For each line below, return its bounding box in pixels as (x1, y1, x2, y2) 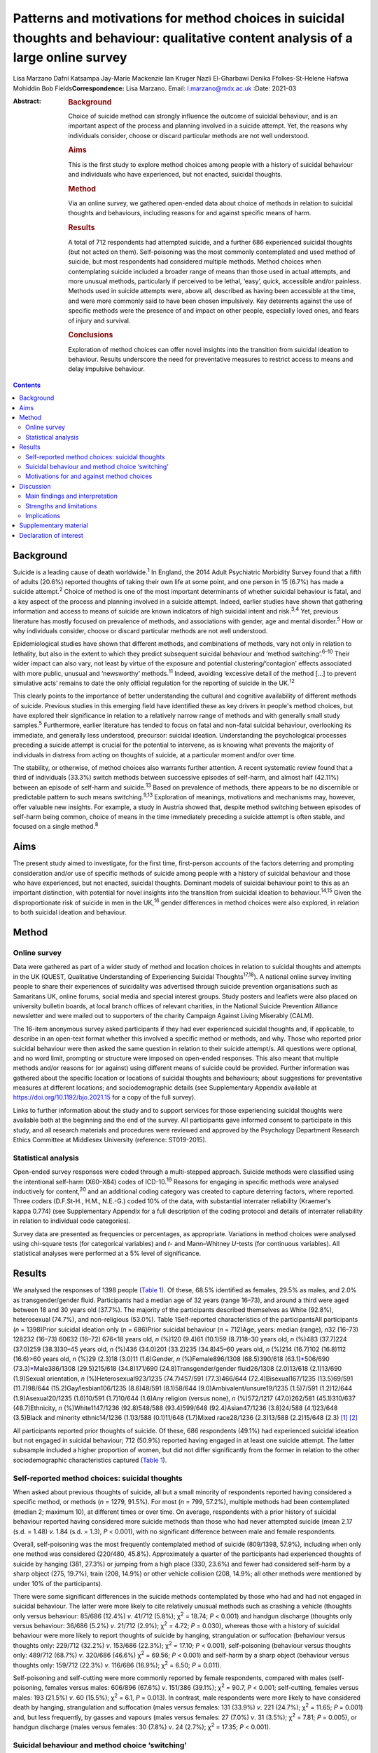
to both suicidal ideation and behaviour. (13, 908, 127, 916)
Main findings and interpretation (25, 492, 118, 501)
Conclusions (68, 330, 113, 340)
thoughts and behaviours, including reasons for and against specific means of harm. (68, 209, 311, 217)
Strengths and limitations (25, 501, 97, 510)
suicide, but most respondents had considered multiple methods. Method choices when (68, 257, 322, 266)
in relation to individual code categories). (13, 1217, 131, 1225)
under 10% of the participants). (13, 1579, 103, 1588)
